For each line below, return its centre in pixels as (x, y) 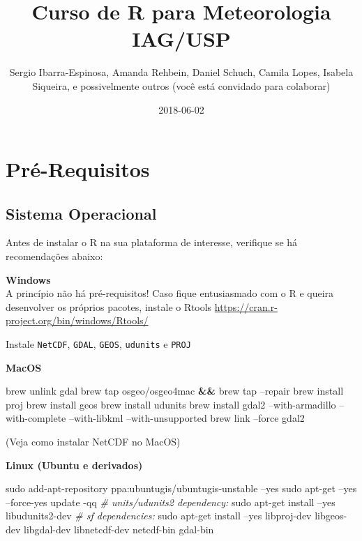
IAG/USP (181, 39)
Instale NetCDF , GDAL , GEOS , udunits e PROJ (98, 344)
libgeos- (331, 516)
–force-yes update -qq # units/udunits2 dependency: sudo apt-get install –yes (171, 502)
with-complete (36, 418)
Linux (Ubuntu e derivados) (74, 465)
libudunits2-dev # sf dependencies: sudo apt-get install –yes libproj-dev (159, 516)
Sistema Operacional (81, 213)
